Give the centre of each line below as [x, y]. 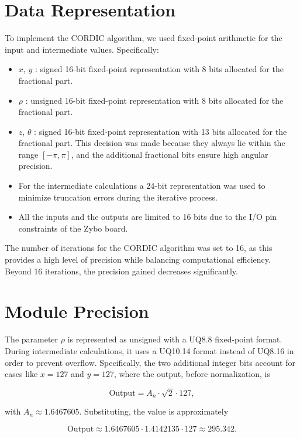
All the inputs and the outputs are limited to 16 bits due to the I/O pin [148, 217]
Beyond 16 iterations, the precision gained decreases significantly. [121, 271]
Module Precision [77, 311]
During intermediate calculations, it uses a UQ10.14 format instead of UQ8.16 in [149, 350]
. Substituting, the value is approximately [154, 411]
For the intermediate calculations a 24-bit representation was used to [142, 186]
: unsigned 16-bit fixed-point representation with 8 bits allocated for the [154, 100]
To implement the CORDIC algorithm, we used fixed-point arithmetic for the [144, 38]
